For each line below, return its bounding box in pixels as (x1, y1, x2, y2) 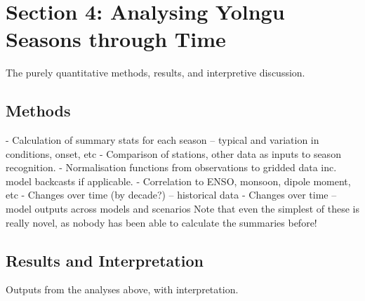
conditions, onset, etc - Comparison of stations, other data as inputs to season (6, 146, 341, 161)
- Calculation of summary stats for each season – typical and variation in (6, 133, 319, 147)
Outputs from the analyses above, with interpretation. (6, 282, 239, 297)
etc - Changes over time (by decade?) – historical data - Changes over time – (6, 187, 337, 202)
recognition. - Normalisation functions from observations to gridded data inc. (6, 160, 337, 175)
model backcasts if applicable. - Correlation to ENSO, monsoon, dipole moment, (6, 173, 351, 188)
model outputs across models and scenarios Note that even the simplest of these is (6, 201, 359, 216)
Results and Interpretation (6, 249, 204, 271)
